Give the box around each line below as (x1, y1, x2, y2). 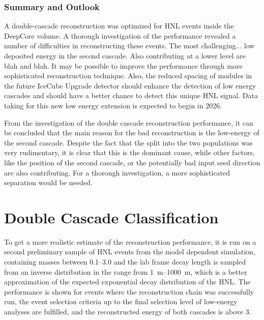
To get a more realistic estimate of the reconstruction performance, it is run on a (4, 236, 256, 247)
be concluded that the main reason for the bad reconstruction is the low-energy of (4, 127, 259, 138)
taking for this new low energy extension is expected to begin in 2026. (4, 100, 222, 110)
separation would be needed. (4, 177, 93, 188)
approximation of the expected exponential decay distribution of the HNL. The (4, 276, 251, 287)
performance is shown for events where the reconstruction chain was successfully (4, 286, 254, 297)
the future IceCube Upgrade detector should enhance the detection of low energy (4, 80, 256, 91)
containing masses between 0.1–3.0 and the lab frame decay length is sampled (4, 256, 246, 267)
